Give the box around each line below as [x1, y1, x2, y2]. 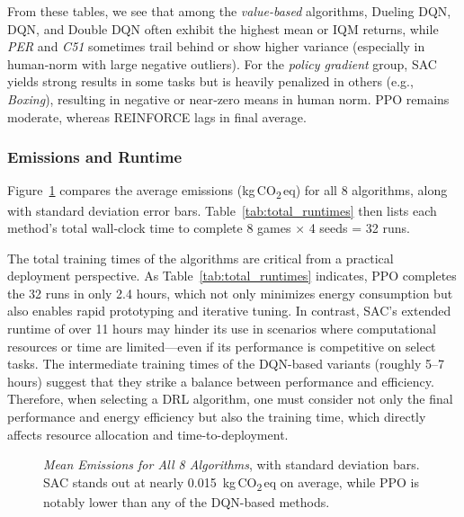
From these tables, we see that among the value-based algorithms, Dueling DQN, [7, 2, 451, 20]
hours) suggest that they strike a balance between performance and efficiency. [7, 371, 434, 390]
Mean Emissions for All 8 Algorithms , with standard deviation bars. [43, 455, 420, 474]
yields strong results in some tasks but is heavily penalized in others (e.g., [7, 72, 414, 91]
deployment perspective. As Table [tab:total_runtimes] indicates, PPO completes [7, 266, 457, 285]
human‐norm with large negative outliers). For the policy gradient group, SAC [7, 54, 437, 73]
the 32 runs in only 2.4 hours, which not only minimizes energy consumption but [7, 283, 453, 302]
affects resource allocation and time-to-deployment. [7, 424, 289, 443]
